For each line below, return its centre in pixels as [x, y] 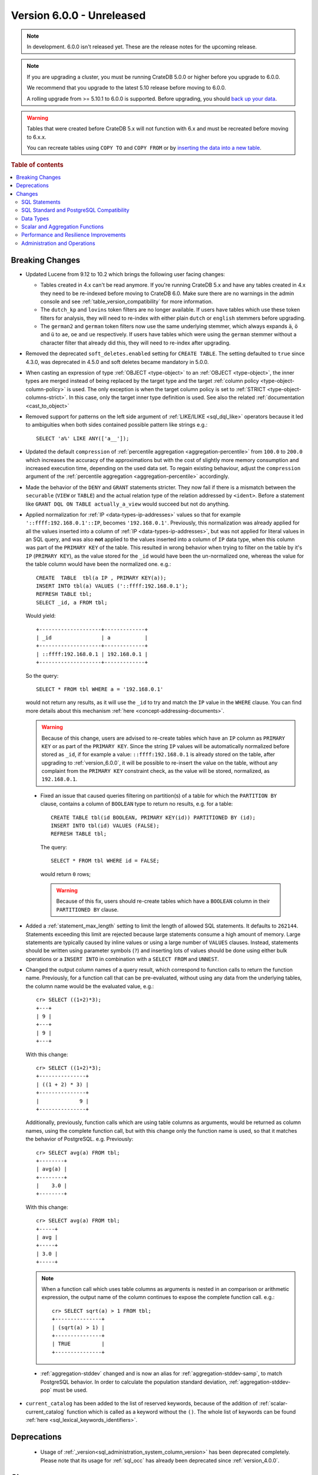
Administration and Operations [58, 243]
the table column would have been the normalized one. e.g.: [98, 564]
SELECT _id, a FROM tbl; [72, 602]
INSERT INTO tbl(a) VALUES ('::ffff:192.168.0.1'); [112, 586]
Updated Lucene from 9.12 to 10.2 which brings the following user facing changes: [125, 274]
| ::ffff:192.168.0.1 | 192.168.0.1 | [92, 654]
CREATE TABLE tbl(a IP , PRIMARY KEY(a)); [102, 578]
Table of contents [37, 165]
